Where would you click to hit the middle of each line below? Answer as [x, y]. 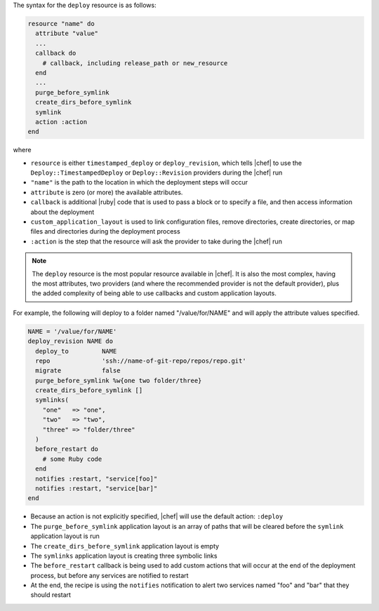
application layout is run [65, 536]
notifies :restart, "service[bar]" [97, 488]
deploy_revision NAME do [71, 341]
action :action [61, 122]
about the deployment [62, 212]
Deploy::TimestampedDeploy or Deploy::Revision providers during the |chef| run [157, 173]
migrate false [78, 371]
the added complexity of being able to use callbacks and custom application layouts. [154, 293]
